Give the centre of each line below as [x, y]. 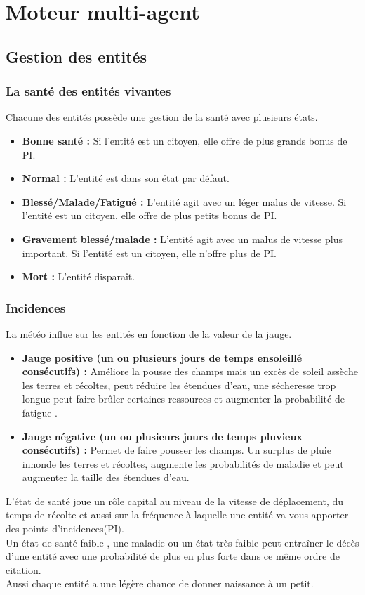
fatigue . [40, 412]
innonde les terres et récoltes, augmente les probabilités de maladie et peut [183, 463]
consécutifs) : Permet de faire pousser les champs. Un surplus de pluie [177, 450]
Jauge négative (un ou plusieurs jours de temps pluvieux [162, 436]
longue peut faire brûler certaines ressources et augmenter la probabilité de [183, 399]
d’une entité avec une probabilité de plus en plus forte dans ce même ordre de [173, 556]
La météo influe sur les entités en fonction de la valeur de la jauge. [149, 333]
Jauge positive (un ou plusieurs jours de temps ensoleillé [162, 357]
